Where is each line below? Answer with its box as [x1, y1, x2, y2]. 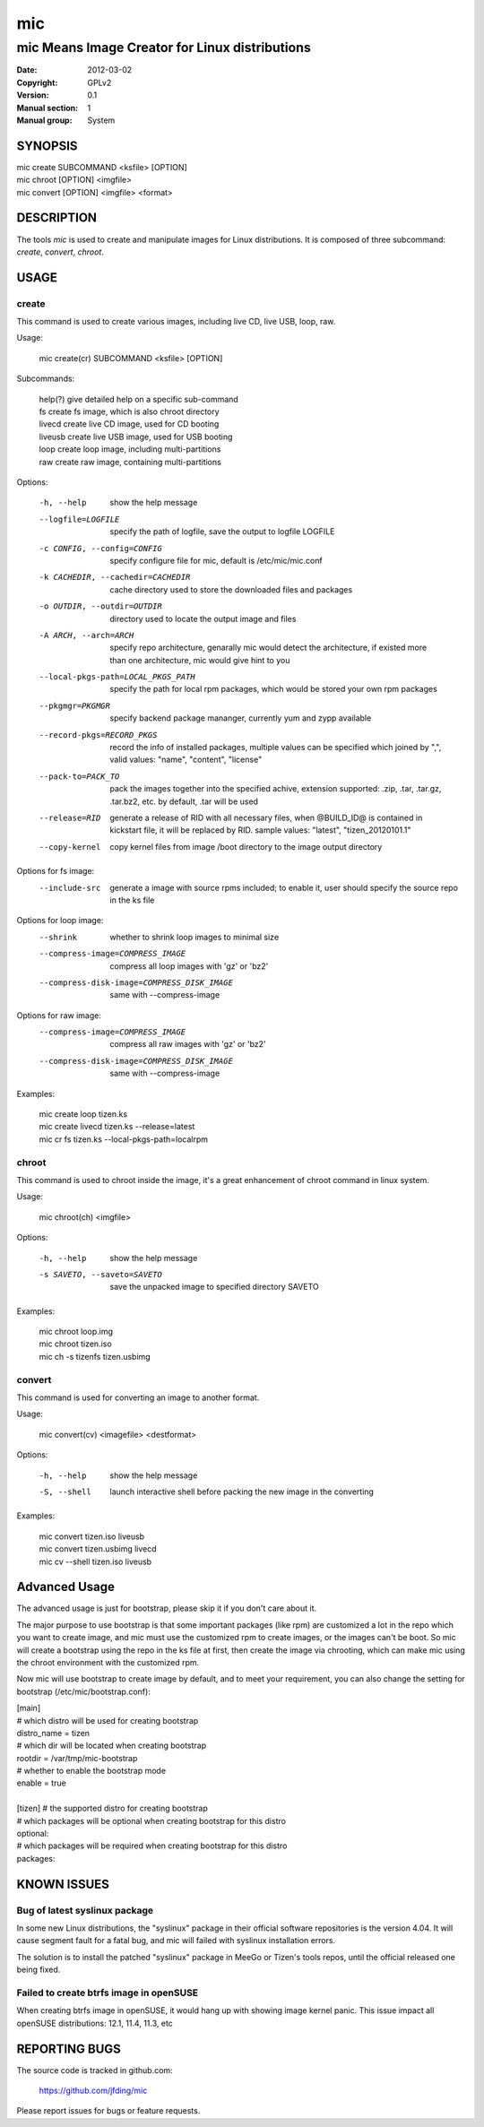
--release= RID [39, 812, 101, 823]
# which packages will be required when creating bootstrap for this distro [16, 1840, 288, 1851]
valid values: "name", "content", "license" [109, 754, 263, 765]
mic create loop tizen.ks [39, 1109, 128, 1120]
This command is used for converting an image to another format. [16, 1392, 260, 1403]
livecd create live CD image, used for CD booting [39, 419, 220, 429]
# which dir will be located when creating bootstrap [16, 1740, 206, 1751]
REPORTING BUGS [16, 2041, 121, 2056]
